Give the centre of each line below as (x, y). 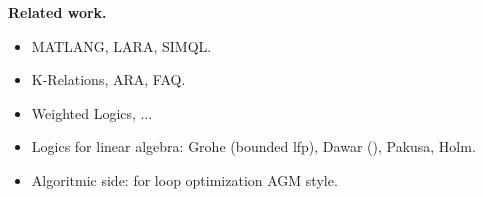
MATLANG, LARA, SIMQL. (121, 45)
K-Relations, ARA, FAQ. (108, 79)
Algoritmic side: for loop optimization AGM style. (184, 179)
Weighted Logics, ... (92, 112)
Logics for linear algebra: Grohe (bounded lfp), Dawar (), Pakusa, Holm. (253, 146)
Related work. (57, 12)
